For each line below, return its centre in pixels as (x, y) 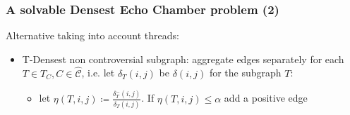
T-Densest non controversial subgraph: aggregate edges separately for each (183, 59)
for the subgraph (245, 73)
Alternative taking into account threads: (92, 35)
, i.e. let (98, 73)
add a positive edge (266, 98)
